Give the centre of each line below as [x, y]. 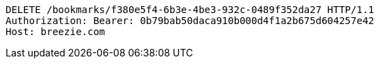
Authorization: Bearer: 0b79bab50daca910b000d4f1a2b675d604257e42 [190, 21]
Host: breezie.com [56, 32]
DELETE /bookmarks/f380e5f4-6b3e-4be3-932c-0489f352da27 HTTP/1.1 [190, 10]
